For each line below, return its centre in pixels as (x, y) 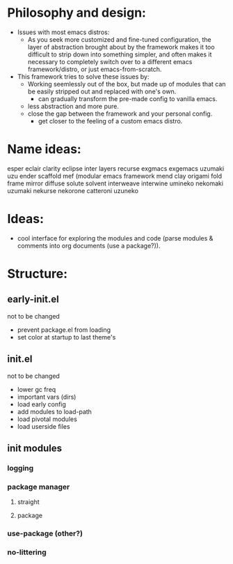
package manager (39, 487)
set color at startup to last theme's (66, 337)
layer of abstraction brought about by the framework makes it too (121, 47)
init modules (35, 449)
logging (21, 468)
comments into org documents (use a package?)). (89, 245)
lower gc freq (37, 389)
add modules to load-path (55, 411)
